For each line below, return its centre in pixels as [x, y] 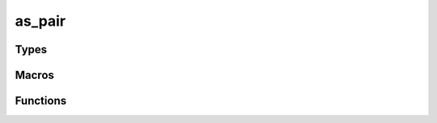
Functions [41, 101]
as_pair [40, 21]
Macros [34, 75]
